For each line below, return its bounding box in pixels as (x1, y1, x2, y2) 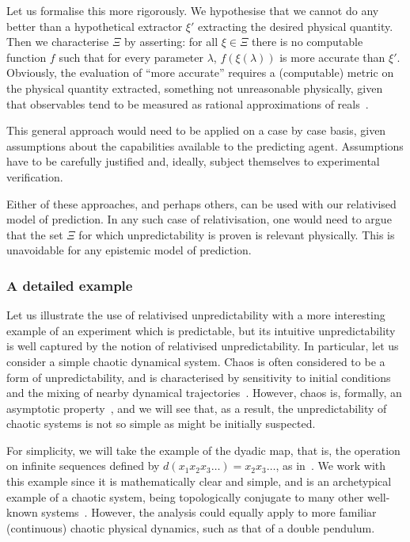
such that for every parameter (59, 48, 204, 65)
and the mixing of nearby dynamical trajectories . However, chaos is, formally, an (6, 384, 402, 401)
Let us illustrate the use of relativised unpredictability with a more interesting (6, 307, 385, 323)
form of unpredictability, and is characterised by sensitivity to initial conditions (6, 368, 391, 385)
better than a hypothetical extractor (6, 17, 183, 34)
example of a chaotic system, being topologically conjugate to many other (6, 488, 364, 505)
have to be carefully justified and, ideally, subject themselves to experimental (6, 153, 380, 170)
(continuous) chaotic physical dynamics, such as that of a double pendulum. (6, 519, 375, 536)
